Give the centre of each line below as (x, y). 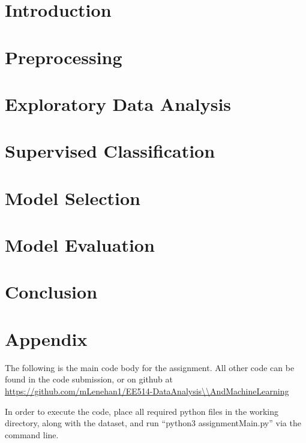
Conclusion (51, 292)
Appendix (46, 338)
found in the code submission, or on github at (89, 379)
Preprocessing (64, 57)
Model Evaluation (80, 245)
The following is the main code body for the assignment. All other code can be (150, 367)
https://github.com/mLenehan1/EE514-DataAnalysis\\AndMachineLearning (147, 391)
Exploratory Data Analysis (118, 103)
